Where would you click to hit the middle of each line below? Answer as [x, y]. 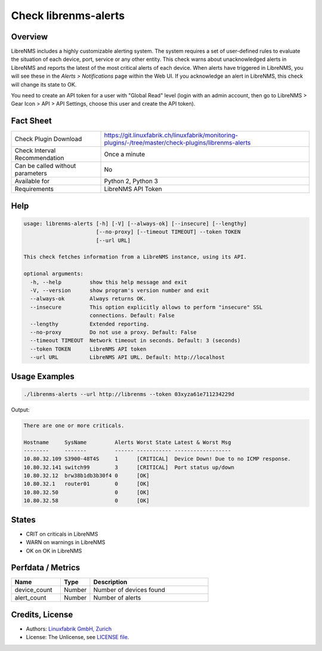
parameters [31, 173]
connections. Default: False [132, 316]
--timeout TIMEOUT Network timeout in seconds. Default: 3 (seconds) [135, 341]
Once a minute [125, 154]
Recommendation [39, 158]
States [23, 520]
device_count [34, 590]
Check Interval [35, 151]
